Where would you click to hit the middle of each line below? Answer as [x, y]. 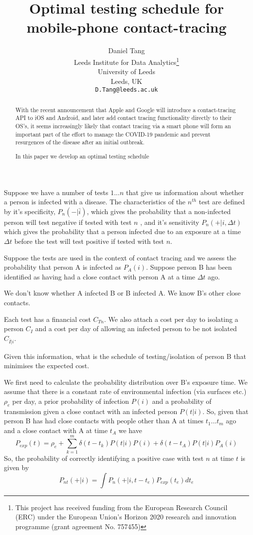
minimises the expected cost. [47, 366]
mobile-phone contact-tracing [126, 27]
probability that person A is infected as [63, 267]
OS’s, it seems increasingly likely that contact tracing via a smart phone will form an [123, 126]
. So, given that [226, 411]
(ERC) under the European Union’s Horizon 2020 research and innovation [126, 517]
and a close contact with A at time [56, 430]
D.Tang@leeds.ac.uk [126, 90]
